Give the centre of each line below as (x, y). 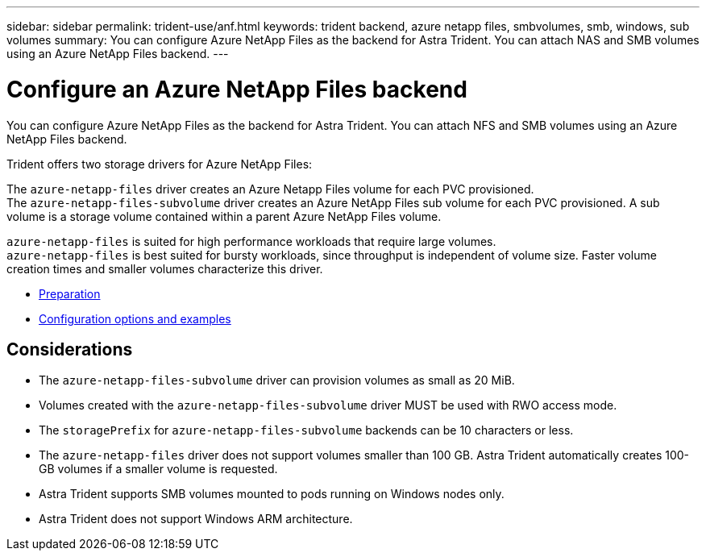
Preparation (70, 293)
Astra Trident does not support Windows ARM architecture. (196, 519)
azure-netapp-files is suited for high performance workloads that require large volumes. (251, 241)
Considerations (70, 349)
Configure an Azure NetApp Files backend (237, 89)
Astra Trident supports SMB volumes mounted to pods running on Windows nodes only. (272, 494)
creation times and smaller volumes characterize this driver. (165, 268)
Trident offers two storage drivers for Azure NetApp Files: (160, 164)
